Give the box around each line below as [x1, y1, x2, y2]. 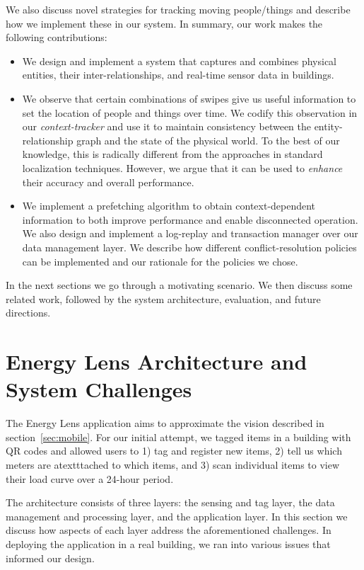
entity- [314, 119, 343, 134]
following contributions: [6, 30, 107, 45]
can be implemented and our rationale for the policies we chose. [22, 253, 298, 268]
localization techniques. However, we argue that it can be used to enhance [22, 160, 343, 175]
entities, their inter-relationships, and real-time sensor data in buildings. [22, 67, 334, 82]
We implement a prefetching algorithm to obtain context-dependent [22, 198, 316, 213]
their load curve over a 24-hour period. [6, 471, 174, 486]
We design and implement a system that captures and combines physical [22, 53, 336, 68]
